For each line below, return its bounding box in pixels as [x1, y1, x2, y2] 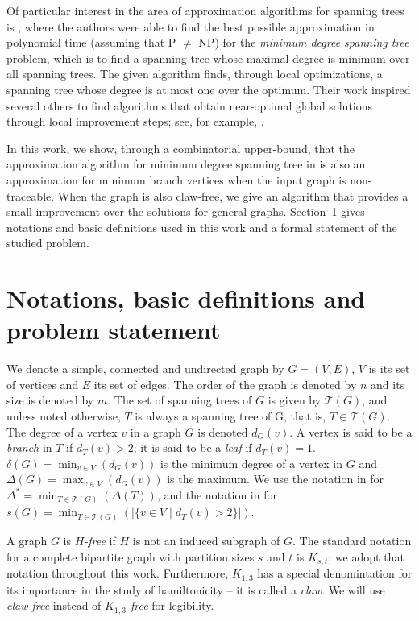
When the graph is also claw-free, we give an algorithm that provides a [57, 187, 409, 204]
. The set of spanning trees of [107, 391, 252, 408]
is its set [368, 360, 410, 377]
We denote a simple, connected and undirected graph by [6, 360, 284, 377]
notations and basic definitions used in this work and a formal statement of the [6, 218, 397, 235]
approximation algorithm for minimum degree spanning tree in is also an [6, 155, 366, 172]
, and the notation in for [156, 486, 277, 503]
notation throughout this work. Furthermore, [6, 565, 229, 582]
